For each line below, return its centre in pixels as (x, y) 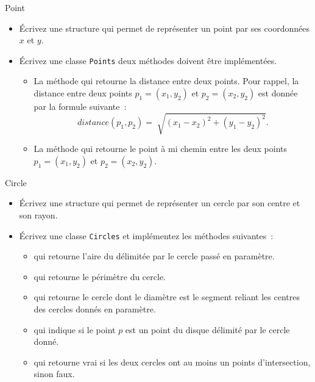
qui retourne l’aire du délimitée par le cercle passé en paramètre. (154, 256)
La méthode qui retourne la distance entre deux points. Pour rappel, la (166, 81)
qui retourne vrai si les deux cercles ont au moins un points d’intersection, (172, 362)
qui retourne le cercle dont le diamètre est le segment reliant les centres (167, 297)
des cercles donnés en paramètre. (95, 308)
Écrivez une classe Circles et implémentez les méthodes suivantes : (146, 235)
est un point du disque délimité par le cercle (207, 329)
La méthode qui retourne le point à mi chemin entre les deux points (160, 149)
